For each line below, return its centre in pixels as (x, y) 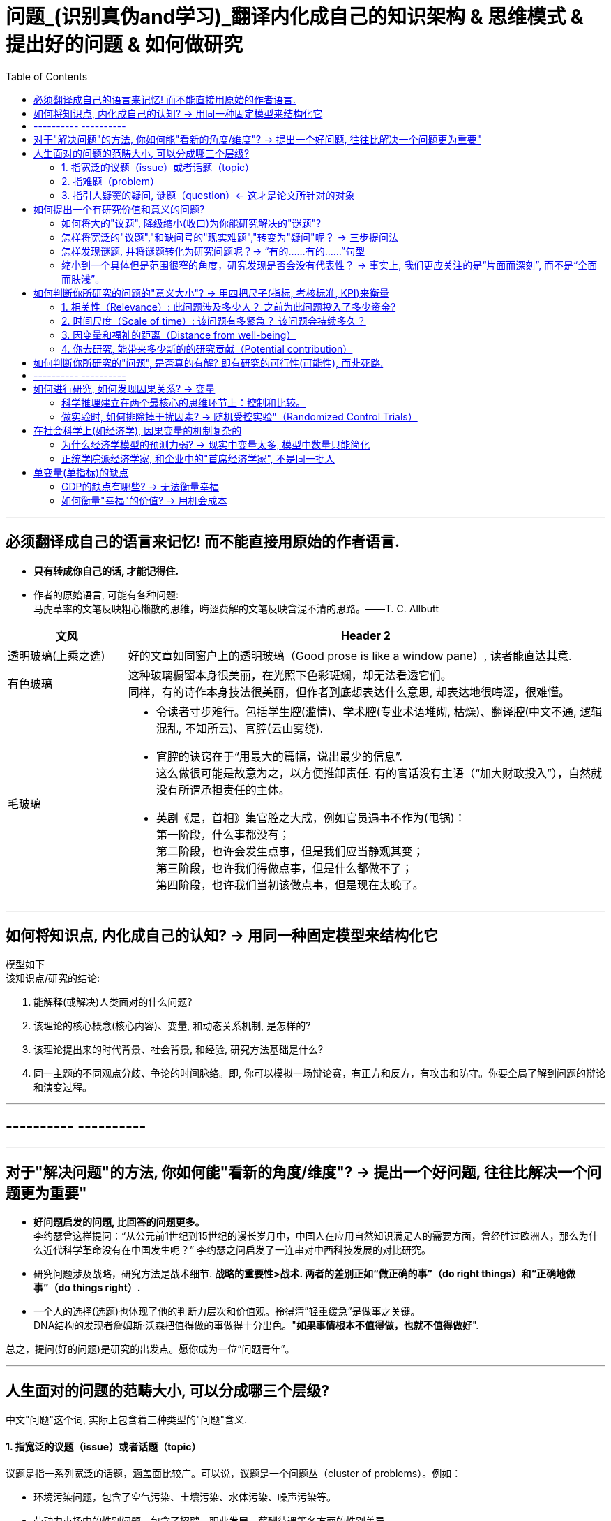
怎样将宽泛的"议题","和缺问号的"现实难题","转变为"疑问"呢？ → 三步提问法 (230, 237)
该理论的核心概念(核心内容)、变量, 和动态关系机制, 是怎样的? (172, 1026)
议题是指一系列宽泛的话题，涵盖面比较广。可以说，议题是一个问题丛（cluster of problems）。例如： (234, 1474)
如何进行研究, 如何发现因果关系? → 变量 (125, 388)
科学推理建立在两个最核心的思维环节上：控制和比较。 (183, 402)
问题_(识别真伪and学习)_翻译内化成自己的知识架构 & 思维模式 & (295, 17)
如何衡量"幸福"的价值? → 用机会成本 (144, 500)
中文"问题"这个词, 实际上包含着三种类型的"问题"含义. (127, 1419)
